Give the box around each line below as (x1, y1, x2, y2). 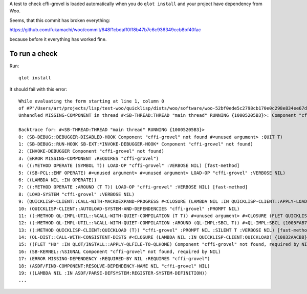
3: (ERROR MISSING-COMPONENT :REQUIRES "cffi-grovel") (18, 155, 159, 161)
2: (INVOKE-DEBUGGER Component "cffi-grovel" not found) (18, 149, 165, 154)
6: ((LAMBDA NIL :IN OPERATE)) (18, 177, 97, 183)
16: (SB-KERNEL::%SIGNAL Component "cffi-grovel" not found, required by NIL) (18, 248, 221, 255)
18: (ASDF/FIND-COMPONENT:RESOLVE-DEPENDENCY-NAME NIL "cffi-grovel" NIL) (18, 263, 210, 269)
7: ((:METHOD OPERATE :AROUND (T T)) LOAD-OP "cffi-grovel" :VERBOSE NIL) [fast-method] (18, 184, 248, 190)
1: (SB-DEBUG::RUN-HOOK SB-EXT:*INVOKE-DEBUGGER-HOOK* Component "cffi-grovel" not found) (18, 141, 253, 147)
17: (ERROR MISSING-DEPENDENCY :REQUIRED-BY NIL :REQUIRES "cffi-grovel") (18, 256, 210, 262)
